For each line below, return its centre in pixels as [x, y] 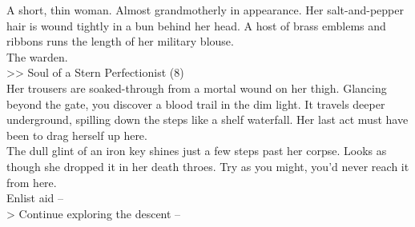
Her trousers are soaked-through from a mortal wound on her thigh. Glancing [197, 88]
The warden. [37, 56]
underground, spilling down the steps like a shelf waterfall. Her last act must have [207, 119]
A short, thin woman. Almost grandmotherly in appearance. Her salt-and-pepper [205, 10]
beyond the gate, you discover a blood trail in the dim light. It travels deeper [196, 104]
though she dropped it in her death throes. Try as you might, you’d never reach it [208, 166]
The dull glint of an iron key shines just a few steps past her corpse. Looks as [197, 151]
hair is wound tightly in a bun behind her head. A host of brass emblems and [196, 25]
